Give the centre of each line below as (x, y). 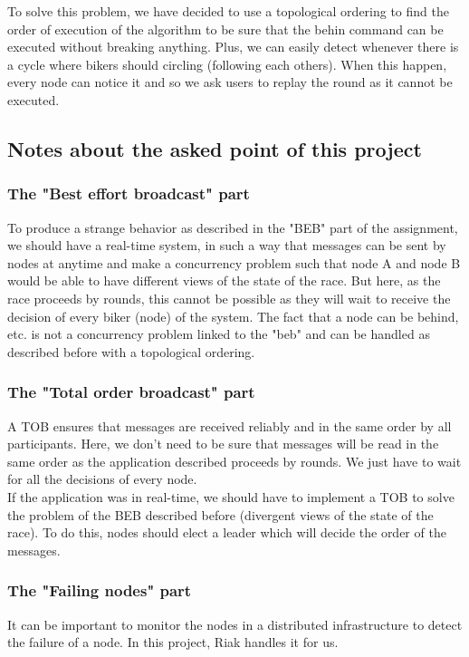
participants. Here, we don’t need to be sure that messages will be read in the (223, 444)
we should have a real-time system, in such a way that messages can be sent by (227, 245)
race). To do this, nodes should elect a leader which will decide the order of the (227, 532)
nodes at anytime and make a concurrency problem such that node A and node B (234, 262)
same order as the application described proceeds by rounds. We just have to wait (234, 461)
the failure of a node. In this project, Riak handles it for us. (173, 642)
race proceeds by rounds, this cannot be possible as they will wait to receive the (229, 298)
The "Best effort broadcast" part (129, 193)
